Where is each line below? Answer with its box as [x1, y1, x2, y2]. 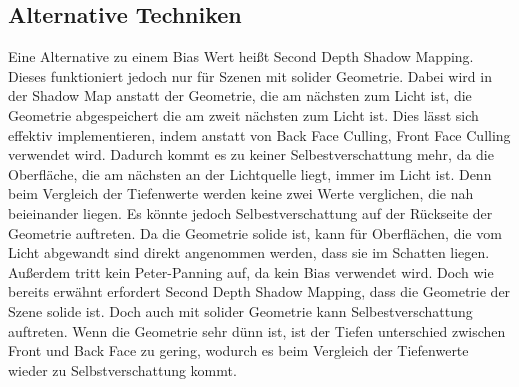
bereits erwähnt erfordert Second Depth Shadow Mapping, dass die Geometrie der [8, 281, 511, 302]
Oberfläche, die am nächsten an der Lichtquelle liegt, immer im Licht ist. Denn [8, 163, 492, 184]
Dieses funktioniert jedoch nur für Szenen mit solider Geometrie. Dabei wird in [8, 65, 492, 86]
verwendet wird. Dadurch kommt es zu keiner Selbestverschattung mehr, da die [8, 144, 494, 165]
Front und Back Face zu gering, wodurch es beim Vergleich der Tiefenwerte [8, 340, 469, 361]
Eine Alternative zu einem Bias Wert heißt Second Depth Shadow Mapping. [8, 46, 474, 67]
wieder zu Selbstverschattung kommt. [8, 359, 237, 380]
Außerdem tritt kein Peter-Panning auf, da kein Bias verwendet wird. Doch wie [8, 261, 494, 282]
